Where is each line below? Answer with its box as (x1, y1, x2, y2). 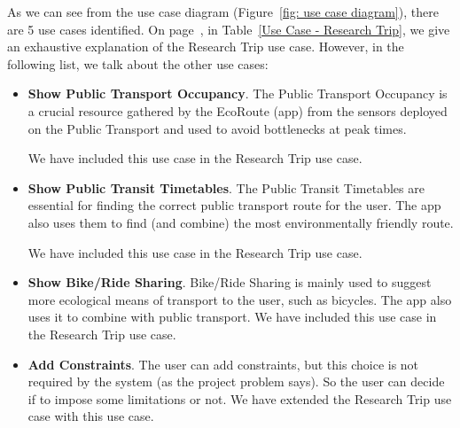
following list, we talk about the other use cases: (7, 54, 269, 73)
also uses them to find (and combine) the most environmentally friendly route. (27, 213, 454, 231)
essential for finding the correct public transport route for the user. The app (27, 196, 441, 214)
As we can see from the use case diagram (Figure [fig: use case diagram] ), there (7, 3, 439, 20)
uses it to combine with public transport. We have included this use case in (27, 307, 437, 326)
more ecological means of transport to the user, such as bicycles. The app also (27, 290, 452, 308)
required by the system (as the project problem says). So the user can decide (27, 372, 445, 391)
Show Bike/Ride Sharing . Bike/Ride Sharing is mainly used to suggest (27, 273, 432, 292)
